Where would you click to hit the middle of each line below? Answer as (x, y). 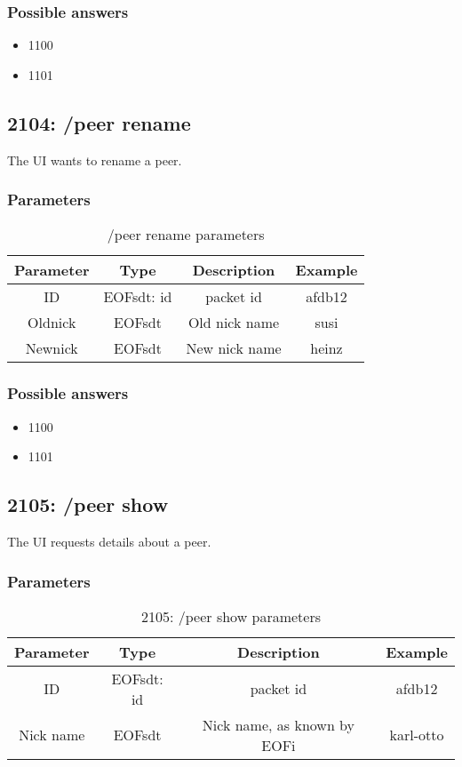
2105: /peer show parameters (231, 616)
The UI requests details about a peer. (109, 542)
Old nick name (234, 323)
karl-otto (417, 735)
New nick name (234, 348)
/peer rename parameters (186, 235)
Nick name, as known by (278, 724)
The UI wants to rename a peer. (95, 160)
